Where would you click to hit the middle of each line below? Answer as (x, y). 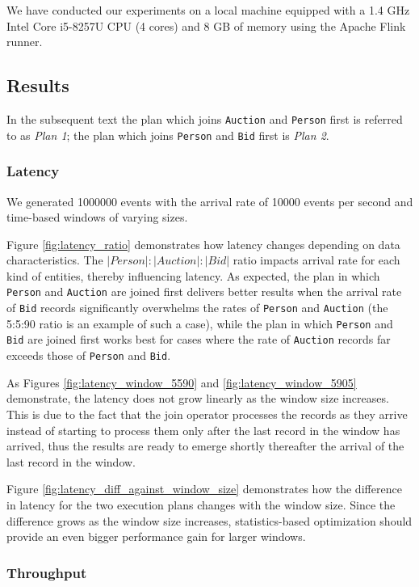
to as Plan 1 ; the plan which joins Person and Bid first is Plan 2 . (168, 135)
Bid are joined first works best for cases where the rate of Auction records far (199, 339)
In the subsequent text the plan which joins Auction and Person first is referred (205, 118)
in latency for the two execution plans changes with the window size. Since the (201, 504)
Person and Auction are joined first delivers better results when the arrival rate (204, 291)
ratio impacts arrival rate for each (316, 260)
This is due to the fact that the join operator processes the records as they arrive (207, 414)
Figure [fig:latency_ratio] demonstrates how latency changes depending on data (203, 244)
